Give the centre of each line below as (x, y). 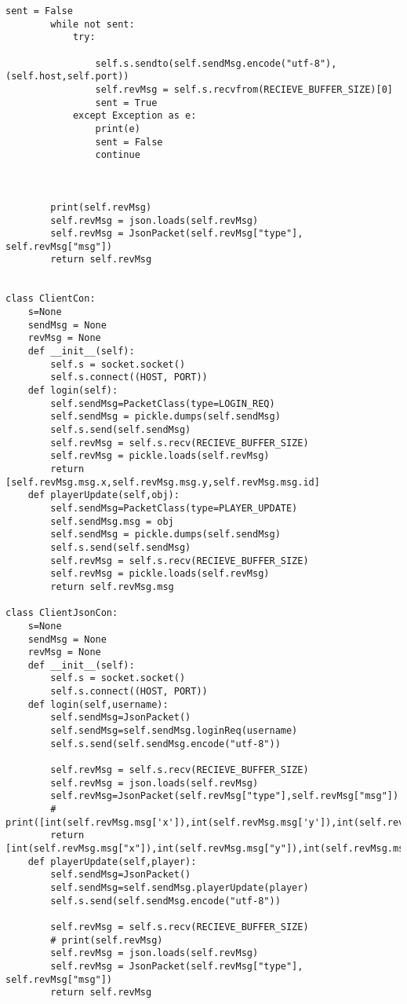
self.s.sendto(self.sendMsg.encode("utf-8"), (216, 63)
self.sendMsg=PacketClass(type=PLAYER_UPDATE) (174, 508)
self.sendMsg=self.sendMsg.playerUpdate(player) (180, 887)
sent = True (126, 103)
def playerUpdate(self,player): (112, 861)
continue (118, 155)
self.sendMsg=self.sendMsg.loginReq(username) (174, 731)
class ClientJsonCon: (62, 613)
